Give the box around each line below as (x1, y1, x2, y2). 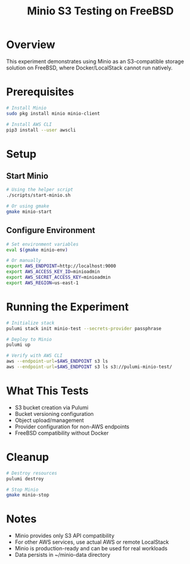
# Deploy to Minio (6, 336, 52, 342)
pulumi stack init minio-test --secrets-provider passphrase (6, 325, 162, 331)
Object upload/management (14, 417, 84, 424)
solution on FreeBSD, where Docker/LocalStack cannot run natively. (6, 64, 173, 71)
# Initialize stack (6, 319, 55, 326)
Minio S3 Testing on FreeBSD (26, 4, 174, 18)
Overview (6, 38, 56, 52)
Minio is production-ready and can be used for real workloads (14, 545, 168, 552)
